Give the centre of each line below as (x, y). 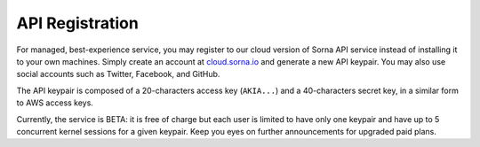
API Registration (78, 23)
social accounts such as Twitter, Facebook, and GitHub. (118, 74)
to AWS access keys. (55, 103)
